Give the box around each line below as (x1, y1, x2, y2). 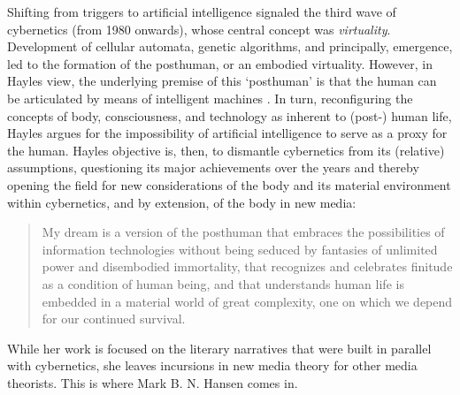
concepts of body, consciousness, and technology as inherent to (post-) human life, (7, 106, 452, 125)
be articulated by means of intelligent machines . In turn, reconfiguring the (7, 88, 413, 107)
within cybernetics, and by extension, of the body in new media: (7, 193, 356, 211)
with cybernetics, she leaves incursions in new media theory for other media (7, 356, 418, 375)
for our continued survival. (42, 309, 186, 328)
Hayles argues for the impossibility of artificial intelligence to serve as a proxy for (7, 124, 448, 142)
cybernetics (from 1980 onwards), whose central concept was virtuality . (7, 19, 391, 38)
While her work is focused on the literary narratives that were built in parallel (7, 338, 432, 357)
